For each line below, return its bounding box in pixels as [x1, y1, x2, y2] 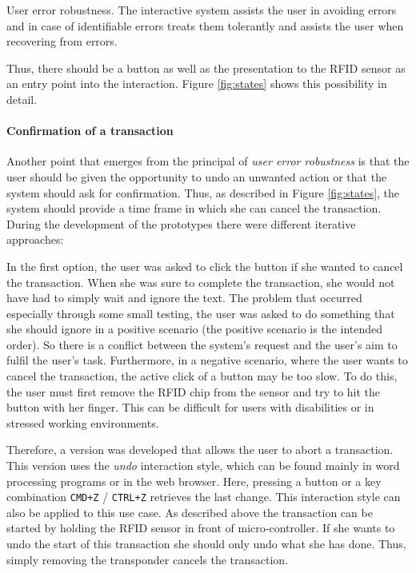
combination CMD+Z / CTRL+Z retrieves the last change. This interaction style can [6, 488, 401, 505]
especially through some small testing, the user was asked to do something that [6, 304, 395, 321]
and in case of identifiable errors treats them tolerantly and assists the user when [6, 17, 404, 34]
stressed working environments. [6, 414, 159, 431]
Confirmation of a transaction [6, 122, 174, 139]
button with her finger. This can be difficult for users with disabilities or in [6, 399, 374, 416]
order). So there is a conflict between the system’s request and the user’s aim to [6, 336, 398, 352]
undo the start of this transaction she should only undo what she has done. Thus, [6, 535, 406, 552]
